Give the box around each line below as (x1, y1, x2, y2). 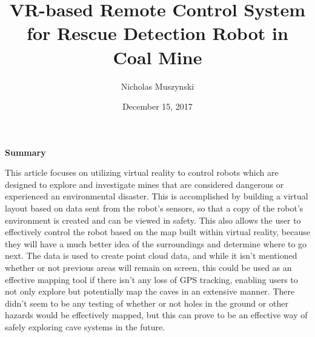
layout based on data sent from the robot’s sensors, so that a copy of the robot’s (5, 202, 303, 215)
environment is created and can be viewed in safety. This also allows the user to (5, 213, 301, 226)
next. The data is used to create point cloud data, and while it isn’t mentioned (5, 249, 297, 262)
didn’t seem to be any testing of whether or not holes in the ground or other (5, 296, 288, 309)
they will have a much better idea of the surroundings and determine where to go (5, 237, 307, 250)
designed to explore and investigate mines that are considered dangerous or (5, 178, 284, 190)
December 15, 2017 (122, 100, 193, 113)
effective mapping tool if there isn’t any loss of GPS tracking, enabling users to (5, 273, 298, 285)
